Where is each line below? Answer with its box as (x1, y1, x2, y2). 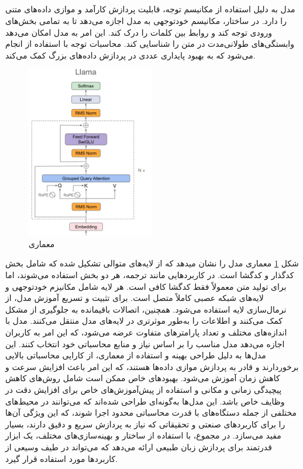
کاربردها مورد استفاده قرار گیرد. (5, 452, 118, 464)
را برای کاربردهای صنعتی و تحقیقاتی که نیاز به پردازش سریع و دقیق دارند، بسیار (5, 417, 285, 430)
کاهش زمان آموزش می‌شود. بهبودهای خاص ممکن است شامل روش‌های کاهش (5, 372, 280, 384)
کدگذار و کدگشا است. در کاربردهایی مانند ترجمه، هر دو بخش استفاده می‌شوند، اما (5, 269, 294, 281)
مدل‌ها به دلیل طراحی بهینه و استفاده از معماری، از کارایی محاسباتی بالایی (5, 349, 266, 361)
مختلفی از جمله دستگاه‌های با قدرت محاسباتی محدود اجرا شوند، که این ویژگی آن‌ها (5, 406, 297, 419)
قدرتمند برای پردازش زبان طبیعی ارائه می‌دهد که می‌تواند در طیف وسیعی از (5, 440, 272, 453)
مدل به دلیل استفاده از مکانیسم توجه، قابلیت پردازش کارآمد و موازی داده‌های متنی (5, 3, 295, 15)
